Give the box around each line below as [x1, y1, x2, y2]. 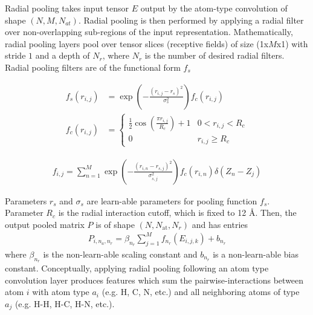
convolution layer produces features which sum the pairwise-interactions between [5, 273, 304, 286]
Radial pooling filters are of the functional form [5, 60, 181, 73]
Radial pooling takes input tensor [5, 2, 129, 14]
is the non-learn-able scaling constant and [43, 247, 198, 260]
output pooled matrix [5, 218, 85, 230]
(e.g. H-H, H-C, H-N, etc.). [15, 297, 115, 310]
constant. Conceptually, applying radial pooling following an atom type [5, 262, 269, 274]
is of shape [95, 218, 135, 230]
